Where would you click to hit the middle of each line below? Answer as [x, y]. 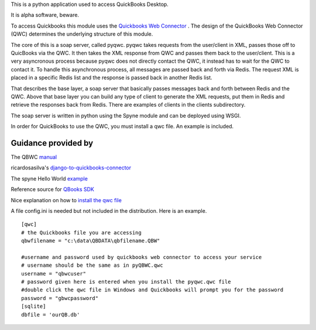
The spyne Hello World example [49, 178]
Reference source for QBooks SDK [53, 189]
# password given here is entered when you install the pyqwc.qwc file [126, 282]
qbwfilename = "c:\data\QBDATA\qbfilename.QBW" [91, 241]
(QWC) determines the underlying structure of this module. [82, 34]
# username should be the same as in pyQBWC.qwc [92, 266]
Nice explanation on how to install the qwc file [66, 200]
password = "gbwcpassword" [60, 298]
